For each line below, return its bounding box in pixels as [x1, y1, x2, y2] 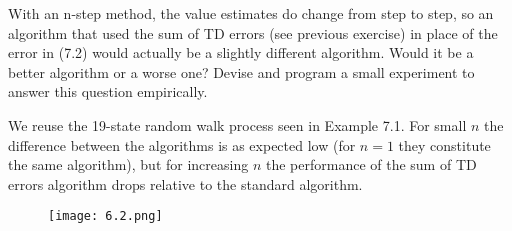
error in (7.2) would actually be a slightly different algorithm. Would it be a [8, 42, 474, 63]
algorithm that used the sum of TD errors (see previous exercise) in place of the [8, 22, 498, 43]
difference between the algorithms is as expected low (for [8, 134, 356, 155]
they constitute [398, 134, 491, 155]
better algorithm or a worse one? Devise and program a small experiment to [8, 61, 475, 82]
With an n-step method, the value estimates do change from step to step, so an [8, 3, 494, 23]
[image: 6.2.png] [48, 209, 163, 224]
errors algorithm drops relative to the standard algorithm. [8, 173, 363, 194]
